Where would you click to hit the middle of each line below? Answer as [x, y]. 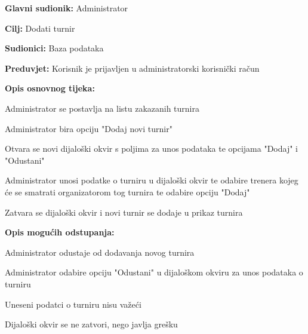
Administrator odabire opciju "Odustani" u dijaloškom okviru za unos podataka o [154, 272]
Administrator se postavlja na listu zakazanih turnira [102, 108]
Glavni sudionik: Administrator [67, 8]
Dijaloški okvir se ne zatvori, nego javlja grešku [91, 324]
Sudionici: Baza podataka [54, 48]
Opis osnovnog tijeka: [50, 88]
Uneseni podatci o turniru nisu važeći [73, 304]
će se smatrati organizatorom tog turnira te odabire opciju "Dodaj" [127, 191]
